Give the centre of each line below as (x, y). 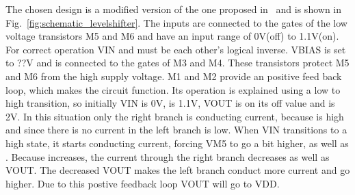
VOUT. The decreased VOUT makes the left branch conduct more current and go (178, 170)
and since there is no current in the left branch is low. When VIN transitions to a (176, 130)
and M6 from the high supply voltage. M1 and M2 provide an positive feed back (174, 76)
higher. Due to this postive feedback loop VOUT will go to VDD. (143, 183)
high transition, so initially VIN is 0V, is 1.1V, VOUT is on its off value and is (170, 103)
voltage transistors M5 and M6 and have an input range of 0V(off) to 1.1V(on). (172, 36)
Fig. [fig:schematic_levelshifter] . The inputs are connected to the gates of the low (176, 22)
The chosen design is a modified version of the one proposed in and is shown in (174, 9)
